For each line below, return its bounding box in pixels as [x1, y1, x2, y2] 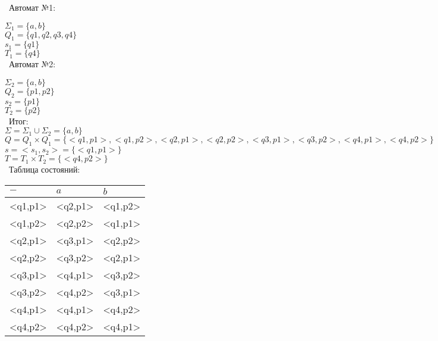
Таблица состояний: [8, 163, 80, 176]
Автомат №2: [8, 58, 56, 70]
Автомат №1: [8, 1, 56, 13]
